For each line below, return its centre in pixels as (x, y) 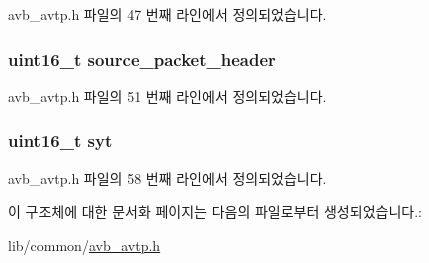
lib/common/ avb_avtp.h (84, 244)
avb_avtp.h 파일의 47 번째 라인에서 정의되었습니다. (167, 14)
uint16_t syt (60, 140)
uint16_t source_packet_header (142, 58)
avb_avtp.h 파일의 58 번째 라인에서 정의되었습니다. (167, 177)
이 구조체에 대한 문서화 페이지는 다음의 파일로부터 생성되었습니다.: (215, 211)
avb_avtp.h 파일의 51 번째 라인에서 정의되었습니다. (167, 95)
